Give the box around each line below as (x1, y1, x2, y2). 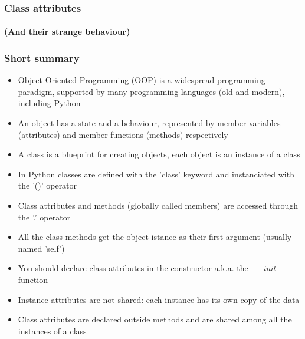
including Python (18, 97, 81, 109)
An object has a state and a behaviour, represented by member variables (18, 117, 281, 129)
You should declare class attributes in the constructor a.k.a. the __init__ (18, 262, 288, 274)
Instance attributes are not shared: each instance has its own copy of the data (18, 293, 300, 305)
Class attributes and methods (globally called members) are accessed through (18, 199, 299, 211)
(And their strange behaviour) (4, 25, 130, 38)
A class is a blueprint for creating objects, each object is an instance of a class (18, 148, 300, 160)
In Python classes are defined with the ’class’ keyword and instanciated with (18, 167, 294, 180)
